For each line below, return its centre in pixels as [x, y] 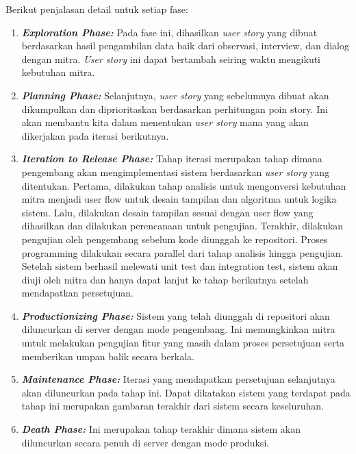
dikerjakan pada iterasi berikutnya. [95, 135]
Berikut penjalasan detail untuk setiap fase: [97, 9]
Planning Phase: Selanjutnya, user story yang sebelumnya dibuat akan [175, 95]
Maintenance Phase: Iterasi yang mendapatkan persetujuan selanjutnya [178, 379]
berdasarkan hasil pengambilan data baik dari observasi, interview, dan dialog [185, 46]
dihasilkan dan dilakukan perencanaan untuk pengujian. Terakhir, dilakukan [182, 226]
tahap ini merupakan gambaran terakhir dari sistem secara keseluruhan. [173, 406]
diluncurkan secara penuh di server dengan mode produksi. [145, 442]
